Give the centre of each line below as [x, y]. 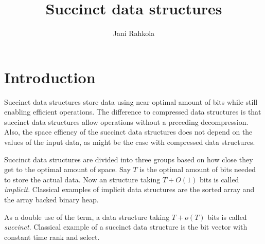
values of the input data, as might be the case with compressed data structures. [130, 142]
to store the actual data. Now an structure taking [82, 179]
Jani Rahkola [134, 33]
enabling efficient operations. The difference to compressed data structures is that [133, 112]
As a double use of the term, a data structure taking [87, 217]
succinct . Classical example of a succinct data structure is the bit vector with [126, 227]
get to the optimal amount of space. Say [67, 169]
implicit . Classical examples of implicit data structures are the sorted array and [129, 189]
